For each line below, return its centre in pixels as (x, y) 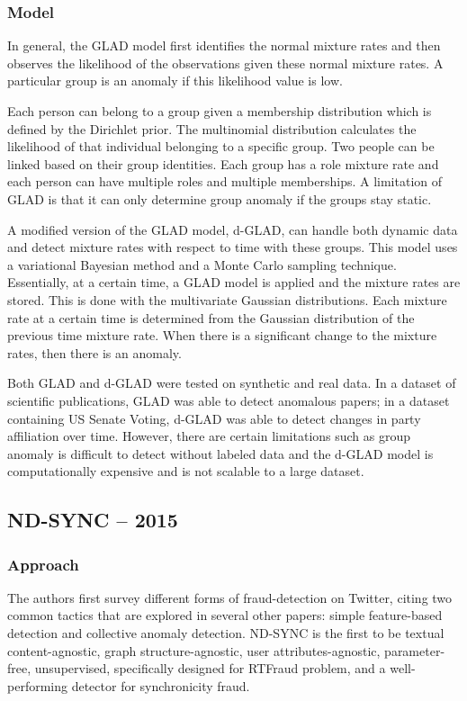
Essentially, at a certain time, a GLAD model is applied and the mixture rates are (234, 282)
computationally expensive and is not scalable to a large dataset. (186, 471)
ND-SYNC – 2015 (93, 520)
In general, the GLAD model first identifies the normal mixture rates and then (224, 45)
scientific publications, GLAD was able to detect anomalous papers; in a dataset (229, 400)
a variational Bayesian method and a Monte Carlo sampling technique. (202, 264)
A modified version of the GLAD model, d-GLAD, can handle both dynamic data (233, 229)
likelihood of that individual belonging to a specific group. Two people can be (221, 146)
